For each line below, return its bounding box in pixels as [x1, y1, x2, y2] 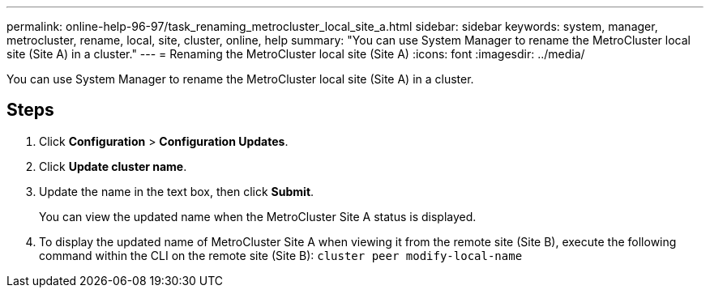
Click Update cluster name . [39, 159, 187, 173]
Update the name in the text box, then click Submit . [39, 184, 314, 198]
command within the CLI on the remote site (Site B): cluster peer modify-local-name [39, 248, 523, 262]
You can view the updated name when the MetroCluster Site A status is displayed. [39, 209, 477, 224]
